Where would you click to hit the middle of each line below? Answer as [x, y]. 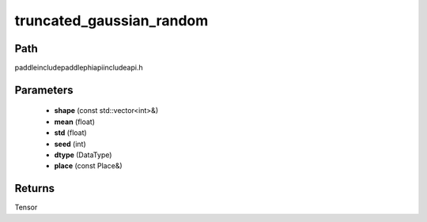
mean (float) [74, 122]
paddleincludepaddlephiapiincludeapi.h [79, 68]
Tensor [26, 207]
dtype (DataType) [83, 155]
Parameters [44, 90]
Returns [35, 188]
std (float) [70, 133]
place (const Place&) [88, 166]
